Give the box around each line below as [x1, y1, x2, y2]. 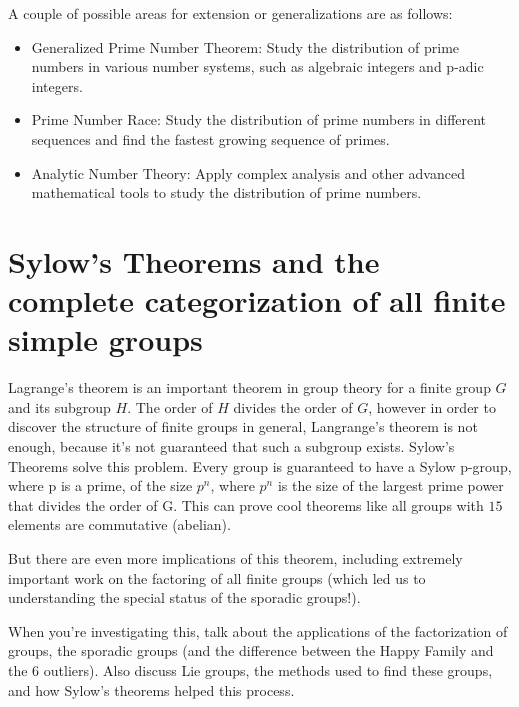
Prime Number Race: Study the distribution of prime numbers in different [31, 109, 487, 130]
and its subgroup [8, 396, 111, 417]
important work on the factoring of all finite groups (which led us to [8, 567, 426, 588]
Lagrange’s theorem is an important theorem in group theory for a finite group [8, 377, 491, 398]
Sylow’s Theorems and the [8, 240, 380, 281]
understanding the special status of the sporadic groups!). [8, 587, 361, 608]
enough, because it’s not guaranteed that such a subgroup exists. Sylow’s [8, 436, 455, 457]
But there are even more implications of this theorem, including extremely [8, 548, 463, 568]
